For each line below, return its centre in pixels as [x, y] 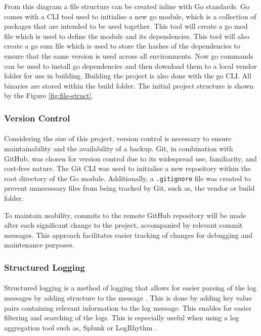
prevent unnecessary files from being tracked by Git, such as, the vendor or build [129, 188]
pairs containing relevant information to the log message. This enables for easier [128, 307]
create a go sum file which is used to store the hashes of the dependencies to [122, 46]
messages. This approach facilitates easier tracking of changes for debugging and [128, 235]
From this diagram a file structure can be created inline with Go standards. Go [127, 6]
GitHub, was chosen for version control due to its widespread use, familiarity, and [130, 158]
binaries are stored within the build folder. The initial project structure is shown [129, 85]
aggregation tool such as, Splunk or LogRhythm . [81, 327]
